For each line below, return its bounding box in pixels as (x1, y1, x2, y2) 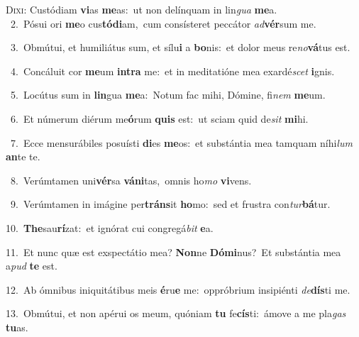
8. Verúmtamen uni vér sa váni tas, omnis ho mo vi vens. (10, 172, 252, 187)
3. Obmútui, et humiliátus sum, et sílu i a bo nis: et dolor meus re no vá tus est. (10, 40, 350, 55)
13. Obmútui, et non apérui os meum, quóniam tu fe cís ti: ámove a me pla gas (6, 306, 346, 321)
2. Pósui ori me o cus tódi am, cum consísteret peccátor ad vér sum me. (10, 16, 316, 31)
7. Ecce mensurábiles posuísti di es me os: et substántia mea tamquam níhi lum (10, 135, 353, 150)
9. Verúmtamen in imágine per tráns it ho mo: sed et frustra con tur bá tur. (10, 197, 331, 211)
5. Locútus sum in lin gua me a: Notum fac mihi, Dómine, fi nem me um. (10, 87, 326, 102)
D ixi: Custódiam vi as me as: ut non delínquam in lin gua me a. (6, 2, 277, 16)
